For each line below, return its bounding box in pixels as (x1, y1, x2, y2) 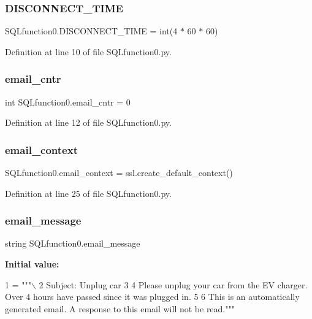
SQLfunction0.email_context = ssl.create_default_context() (5, 166, 233, 179)
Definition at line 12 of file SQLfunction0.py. (5, 116, 172, 129)
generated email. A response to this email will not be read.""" (5, 302, 235, 315)
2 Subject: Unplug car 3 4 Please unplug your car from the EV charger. (39, 278, 308, 291)
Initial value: (5, 258, 59, 271)
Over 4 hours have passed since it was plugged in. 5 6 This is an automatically (5, 290, 300, 303)
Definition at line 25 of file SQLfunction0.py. (5, 186, 172, 199)
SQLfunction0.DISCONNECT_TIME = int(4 (5, 25, 178, 37)
